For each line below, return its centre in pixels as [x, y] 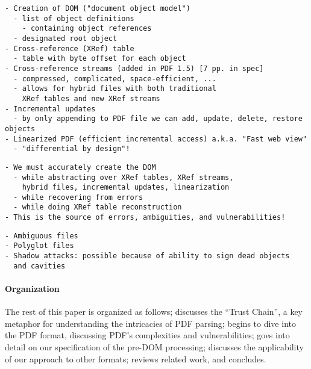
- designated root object [65, 38]
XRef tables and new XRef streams [91, 98]
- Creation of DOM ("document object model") [98, 8]
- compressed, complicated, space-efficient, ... [115, 79]
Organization [32, 288]
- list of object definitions [74, 18]
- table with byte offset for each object [100, 59]
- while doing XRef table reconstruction [98, 207]
